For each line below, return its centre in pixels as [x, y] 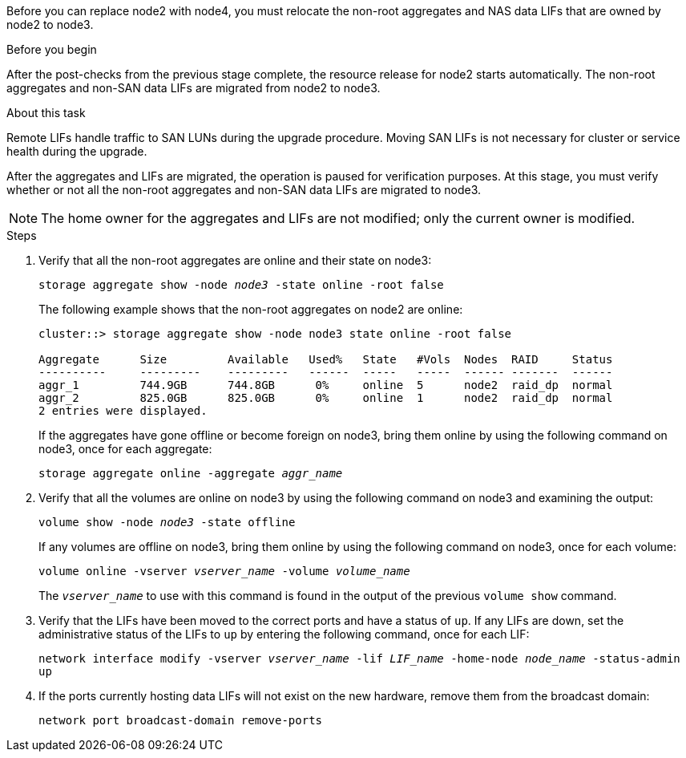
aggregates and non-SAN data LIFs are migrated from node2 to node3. [194, 88]
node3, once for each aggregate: [125, 449]
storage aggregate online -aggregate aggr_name [191, 473]
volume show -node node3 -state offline [167, 522]
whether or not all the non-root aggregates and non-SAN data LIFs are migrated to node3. [244, 190]
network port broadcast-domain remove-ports [181, 720]
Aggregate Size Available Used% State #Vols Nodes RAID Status [326, 359]
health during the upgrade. [77, 151]
